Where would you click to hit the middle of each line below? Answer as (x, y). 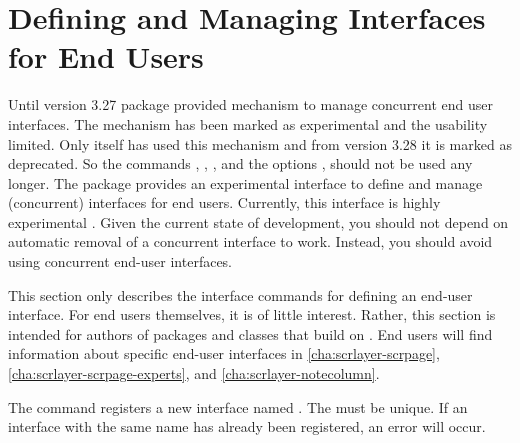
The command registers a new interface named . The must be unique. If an (238, 406)
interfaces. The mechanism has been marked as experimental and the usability (248, 123)
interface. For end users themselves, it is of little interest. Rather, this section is (252, 314)
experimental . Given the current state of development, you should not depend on (258, 221)
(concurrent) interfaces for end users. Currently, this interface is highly (224, 202)
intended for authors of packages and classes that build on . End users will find (250, 333)
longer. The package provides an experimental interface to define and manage (245, 182)
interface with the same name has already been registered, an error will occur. (247, 426)
